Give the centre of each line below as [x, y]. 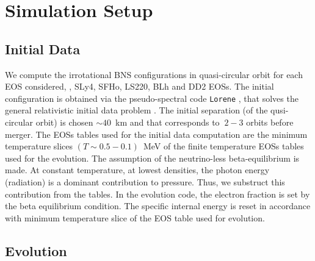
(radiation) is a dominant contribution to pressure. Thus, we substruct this [145, 181]
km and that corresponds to [168, 122]
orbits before [270, 122]
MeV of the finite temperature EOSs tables [223, 146]
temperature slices [39, 146]
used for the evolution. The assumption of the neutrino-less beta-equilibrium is [152, 158]
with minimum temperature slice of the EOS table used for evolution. [135, 217]
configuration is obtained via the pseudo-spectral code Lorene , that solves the [152, 98]
